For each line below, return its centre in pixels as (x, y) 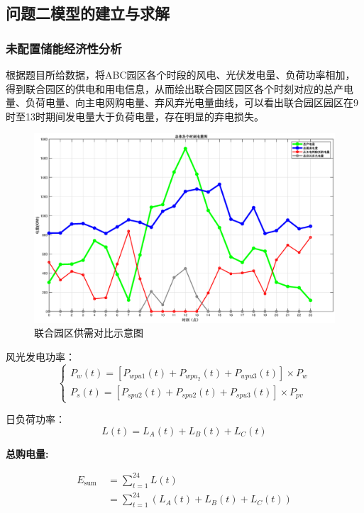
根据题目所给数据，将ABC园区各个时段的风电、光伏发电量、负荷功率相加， (181, 74)
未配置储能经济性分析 (64, 48)
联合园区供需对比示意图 (89, 333)
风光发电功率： (40, 357)
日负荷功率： (35, 419)
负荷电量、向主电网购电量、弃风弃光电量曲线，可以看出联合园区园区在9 (192, 102)
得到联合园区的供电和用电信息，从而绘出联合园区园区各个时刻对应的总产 (175, 88)
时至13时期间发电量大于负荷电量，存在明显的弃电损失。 (135, 116)
